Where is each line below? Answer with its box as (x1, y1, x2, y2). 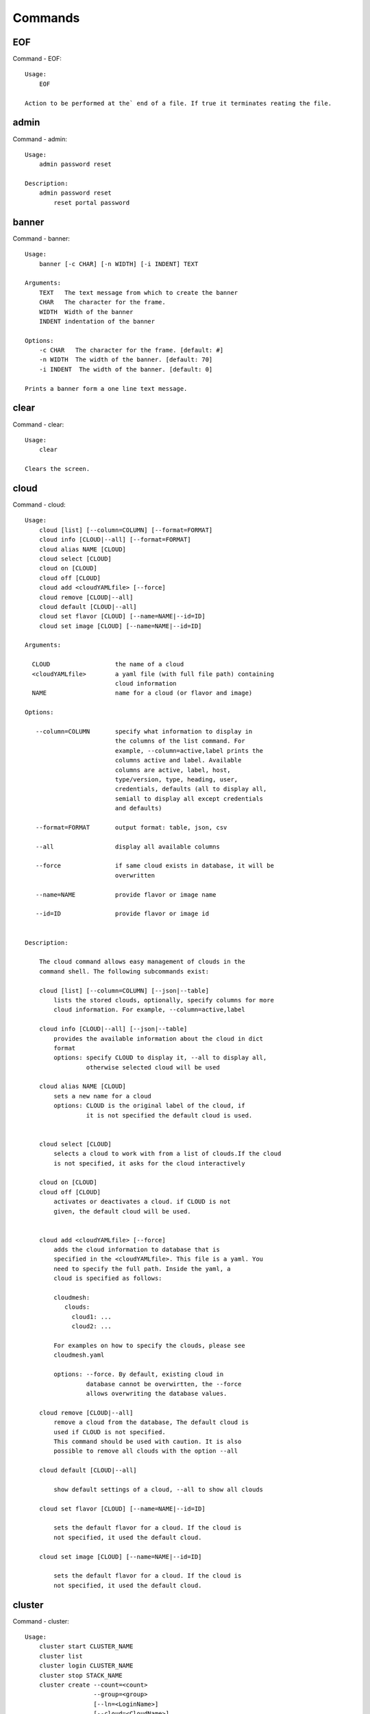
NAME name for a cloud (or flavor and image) (32, 689, 253, 697)
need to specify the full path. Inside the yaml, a (53, 1265, 231, 1272)
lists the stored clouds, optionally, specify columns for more (53, 996, 274, 1004)
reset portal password (53, 199, 130, 206)
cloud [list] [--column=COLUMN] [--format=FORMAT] (38, 526, 213, 534)
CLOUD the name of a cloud (32, 660, 184, 668)
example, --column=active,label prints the (114, 747, 264, 754)
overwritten (114, 871, 156, 879)
